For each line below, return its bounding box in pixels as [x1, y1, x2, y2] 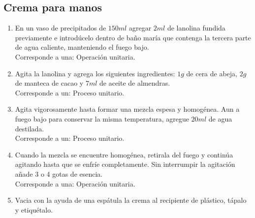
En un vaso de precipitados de [15, 23, 106, 33]
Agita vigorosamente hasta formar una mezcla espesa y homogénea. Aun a [15, 104, 240, 114]
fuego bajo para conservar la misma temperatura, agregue [15, 113, 189, 124]
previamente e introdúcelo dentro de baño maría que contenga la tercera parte [15, 32, 251, 42]
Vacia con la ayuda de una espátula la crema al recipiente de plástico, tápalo [15, 195, 247, 205]
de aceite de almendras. [99, 78, 170, 88]
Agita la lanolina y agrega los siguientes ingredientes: [15, 68, 175, 78]
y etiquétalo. [15, 204, 53, 215]
